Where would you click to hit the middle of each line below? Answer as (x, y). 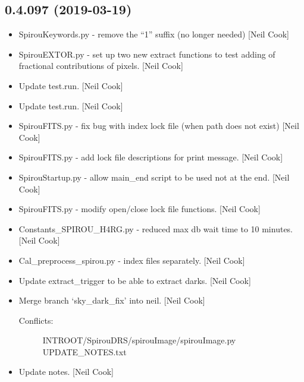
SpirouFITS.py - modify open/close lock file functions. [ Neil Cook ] (140, 209)
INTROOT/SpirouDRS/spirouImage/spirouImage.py (139, 340)
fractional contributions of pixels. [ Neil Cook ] (101, 66)
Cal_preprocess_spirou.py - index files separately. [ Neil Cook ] (132, 260)
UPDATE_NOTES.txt (84, 351)
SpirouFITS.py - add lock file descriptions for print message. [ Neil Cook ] (151, 157)
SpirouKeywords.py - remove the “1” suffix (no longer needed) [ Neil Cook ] (154, 34)
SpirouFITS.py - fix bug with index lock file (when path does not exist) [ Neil (159, 126)
